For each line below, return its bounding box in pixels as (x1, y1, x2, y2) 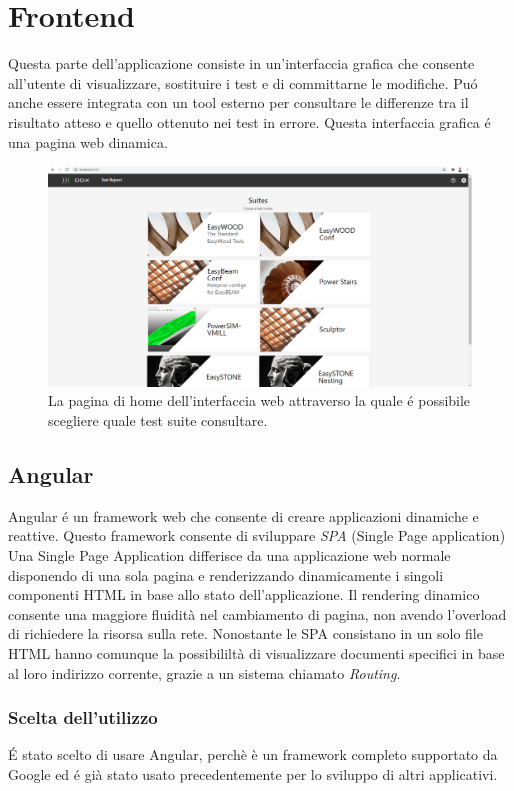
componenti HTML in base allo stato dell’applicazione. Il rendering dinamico (8, 584, 480, 605)
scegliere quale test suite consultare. (48, 409, 268, 430)
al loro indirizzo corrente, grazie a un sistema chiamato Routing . (8, 662, 401, 683)
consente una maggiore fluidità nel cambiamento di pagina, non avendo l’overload (8, 603, 507, 624)
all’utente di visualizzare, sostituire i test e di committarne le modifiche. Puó (8, 72, 478, 93)
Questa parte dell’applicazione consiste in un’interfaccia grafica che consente (8, 53, 475, 74)
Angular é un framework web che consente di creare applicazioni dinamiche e (8, 505, 479, 526)
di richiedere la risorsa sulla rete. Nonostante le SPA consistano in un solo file (8, 623, 483, 644)
